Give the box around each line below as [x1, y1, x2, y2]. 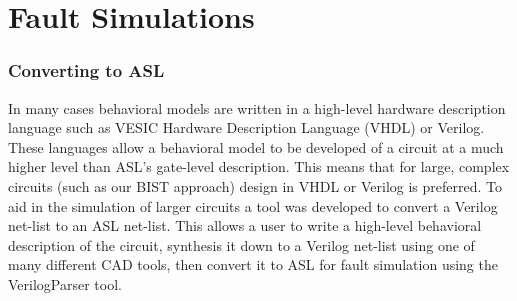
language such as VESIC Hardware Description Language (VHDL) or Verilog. [8, 117, 485, 138]
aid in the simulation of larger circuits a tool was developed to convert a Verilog [8, 195, 498, 216]
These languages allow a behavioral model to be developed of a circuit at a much [8, 136, 504, 157]
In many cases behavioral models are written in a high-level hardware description [8, 97, 506, 118]
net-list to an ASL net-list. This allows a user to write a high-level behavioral [8, 215, 482, 236]
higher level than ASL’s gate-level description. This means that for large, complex [8, 156, 510, 177]
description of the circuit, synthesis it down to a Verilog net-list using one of [8, 234, 475, 255]
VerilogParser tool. [8, 273, 122, 294]
